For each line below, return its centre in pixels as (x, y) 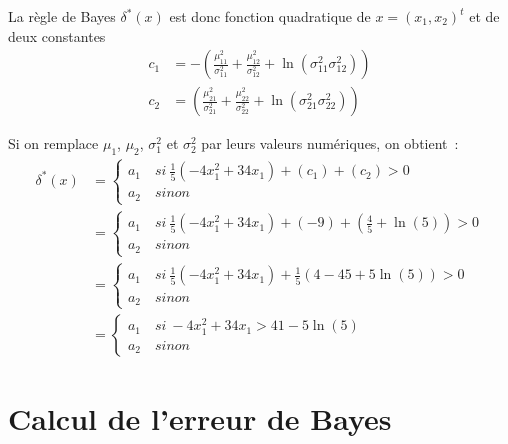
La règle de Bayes (62, 16)
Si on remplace (53, 143)
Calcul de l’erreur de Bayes (200, 418)
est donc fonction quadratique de (270, 16)
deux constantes (57, 35)
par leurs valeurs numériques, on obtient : (330, 143)
